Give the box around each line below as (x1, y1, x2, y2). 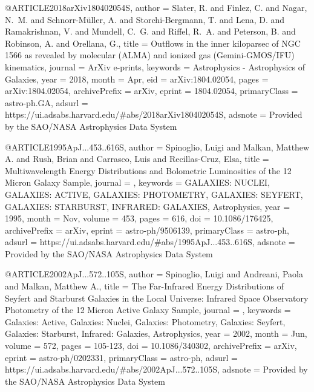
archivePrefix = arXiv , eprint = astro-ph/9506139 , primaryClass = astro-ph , (5, 223, 289, 236)
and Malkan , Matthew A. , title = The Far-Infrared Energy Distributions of (5, 280, 284, 292)
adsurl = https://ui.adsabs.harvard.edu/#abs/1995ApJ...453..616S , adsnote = (5, 235, 295, 248)
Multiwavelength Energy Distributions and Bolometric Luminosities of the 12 (5, 164, 292, 177)
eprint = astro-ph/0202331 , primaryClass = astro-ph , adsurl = (5, 351, 238, 363)
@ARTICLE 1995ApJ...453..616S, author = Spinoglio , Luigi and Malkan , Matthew (5, 140, 310, 153)
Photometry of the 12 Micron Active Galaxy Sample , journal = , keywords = (5, 303, 291, 316)
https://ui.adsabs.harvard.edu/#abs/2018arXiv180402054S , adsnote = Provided (5, 108, 303, 121)
